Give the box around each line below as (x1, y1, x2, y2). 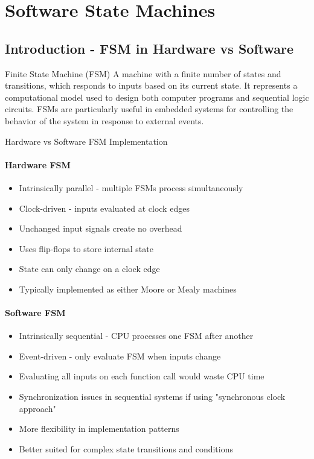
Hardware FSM (5, 158, 71, 171)
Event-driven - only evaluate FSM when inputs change (19, 349, 221, 362)
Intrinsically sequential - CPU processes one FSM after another (19, 329, 254, 342)
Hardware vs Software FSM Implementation (5, 135, 168, 147)
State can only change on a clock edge (19, 262, 160, 275)
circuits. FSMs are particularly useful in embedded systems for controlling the (5, 103, 293, 115)
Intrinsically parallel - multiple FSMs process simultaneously (19, 181, 243, 194)
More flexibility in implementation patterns (19, 422, 179, 435)
